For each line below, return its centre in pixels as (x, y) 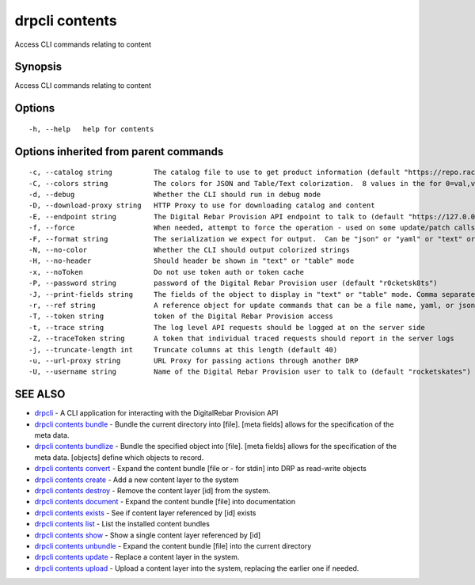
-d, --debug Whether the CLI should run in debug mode (175, 195)
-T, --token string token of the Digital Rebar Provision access (181, 316)
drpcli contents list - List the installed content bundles (122, 524)
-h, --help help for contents (91, 129)
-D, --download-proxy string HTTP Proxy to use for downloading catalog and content (202, 205)
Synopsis (38, 67)
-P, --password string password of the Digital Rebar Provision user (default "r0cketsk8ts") (234, 283)
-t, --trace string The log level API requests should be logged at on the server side (227, 327)
